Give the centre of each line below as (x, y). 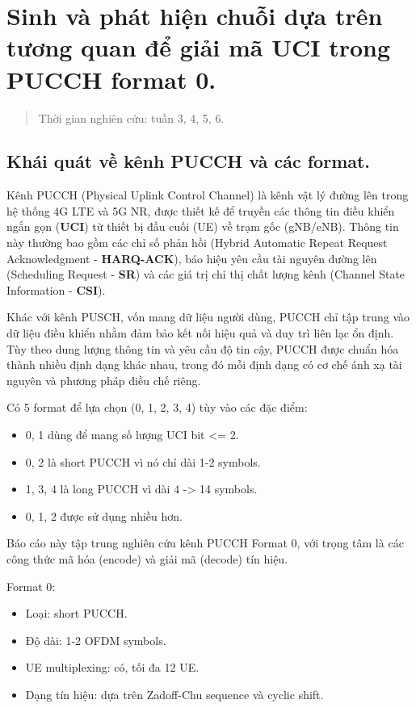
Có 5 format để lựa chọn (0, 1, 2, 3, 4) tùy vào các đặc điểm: (157, 407)
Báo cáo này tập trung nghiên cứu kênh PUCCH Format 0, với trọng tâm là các (205, 543)
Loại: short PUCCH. (76, 613)
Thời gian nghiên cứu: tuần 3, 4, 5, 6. (131, 117)
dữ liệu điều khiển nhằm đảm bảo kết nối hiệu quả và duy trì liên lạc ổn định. (200, 333)
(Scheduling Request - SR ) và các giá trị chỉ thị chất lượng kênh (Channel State (206, 274)
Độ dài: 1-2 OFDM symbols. (96, 640)
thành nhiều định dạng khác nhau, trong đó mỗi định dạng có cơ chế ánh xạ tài (204, 364)
